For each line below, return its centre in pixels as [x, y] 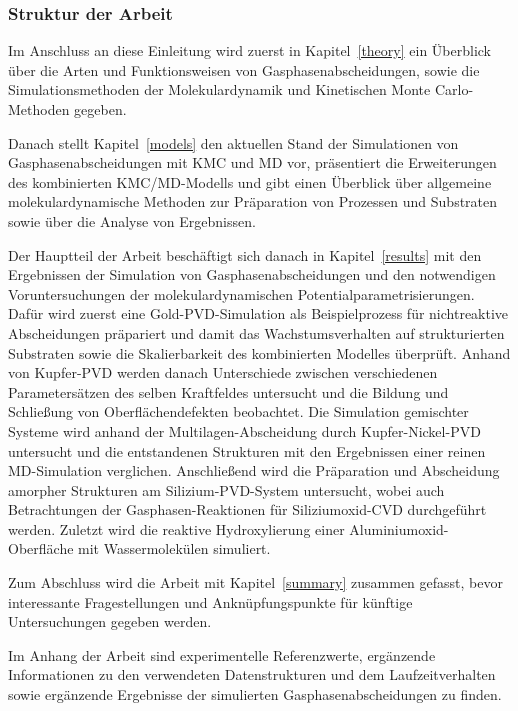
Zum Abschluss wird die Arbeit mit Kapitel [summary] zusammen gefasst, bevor [255, 582]
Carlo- [454, 89]
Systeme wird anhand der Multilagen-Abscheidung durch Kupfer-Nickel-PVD [244, 430]
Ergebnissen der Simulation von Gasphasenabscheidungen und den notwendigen [252, 274]
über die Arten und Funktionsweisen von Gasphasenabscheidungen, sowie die [244, 69]
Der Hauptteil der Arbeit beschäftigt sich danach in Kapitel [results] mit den [245, 254]
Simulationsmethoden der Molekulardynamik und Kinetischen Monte [219, 89]
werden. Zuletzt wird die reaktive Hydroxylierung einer [176, 528]
